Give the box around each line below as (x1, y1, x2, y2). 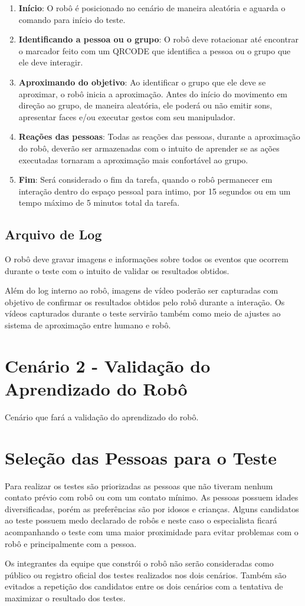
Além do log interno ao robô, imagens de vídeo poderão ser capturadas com (5, 284, 278, 297)
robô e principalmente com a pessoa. (5, 537, 137, 549)
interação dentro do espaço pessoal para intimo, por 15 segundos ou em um (18, 185, 291, 197)
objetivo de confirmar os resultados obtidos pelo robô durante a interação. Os (5, 295, 285, 308)
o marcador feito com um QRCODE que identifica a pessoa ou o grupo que (18, 44, 291, 57)
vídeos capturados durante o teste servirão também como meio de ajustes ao (5, 307, 281, 320)
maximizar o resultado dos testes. (5, 592, 126, 604)
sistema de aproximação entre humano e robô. (5, 319, 171, 331)
